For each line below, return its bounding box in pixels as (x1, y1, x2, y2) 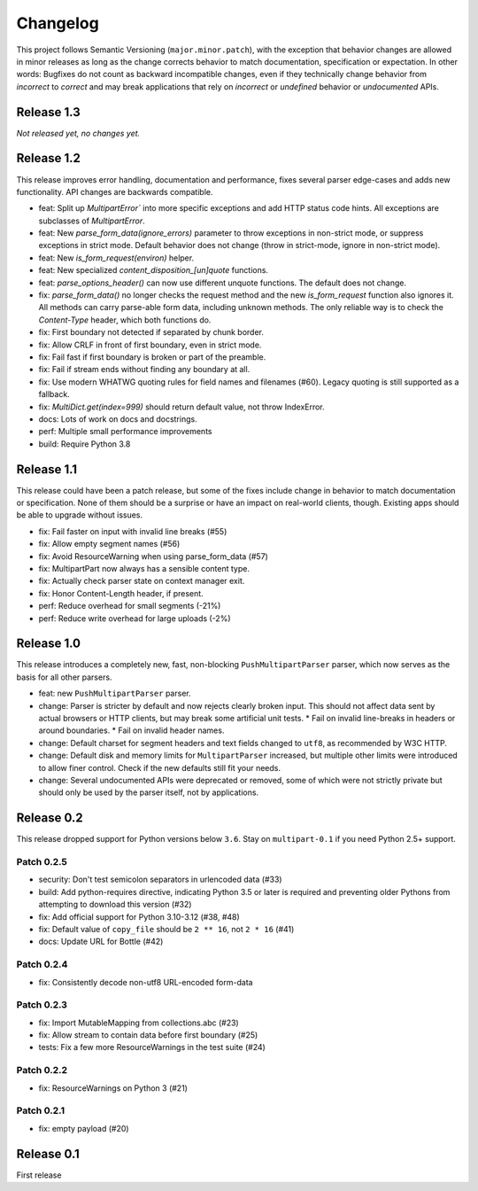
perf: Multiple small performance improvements (38, 426, 212, 437)
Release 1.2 (16, 151, 81, 166)
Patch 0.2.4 (16, 958, 68, 970)
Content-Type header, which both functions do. (38, 315, 212, 325)
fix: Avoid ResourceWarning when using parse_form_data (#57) (38, 550, 269, 562)
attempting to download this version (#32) (38, 899, 192, 910)
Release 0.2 (16, 811, 83, 826)
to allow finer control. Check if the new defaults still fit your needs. (38, 762, 281, 773)
